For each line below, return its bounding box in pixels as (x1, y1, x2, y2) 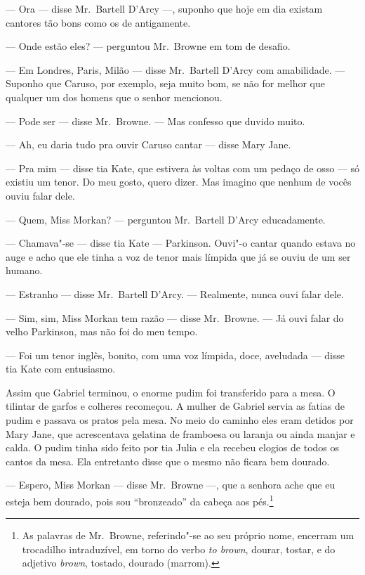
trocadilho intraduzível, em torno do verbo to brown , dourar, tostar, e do (22, 541, 336, 556)
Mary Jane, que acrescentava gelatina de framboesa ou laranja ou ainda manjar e (6, 426, 355, 441)
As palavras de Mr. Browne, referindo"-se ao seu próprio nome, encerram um (22, 528, 354, 543)
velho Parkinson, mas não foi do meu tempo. (6, 324, 198, 339)
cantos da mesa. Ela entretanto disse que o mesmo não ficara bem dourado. (6, 453, 330, 468)
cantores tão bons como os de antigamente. (6, 15, 191, 30)
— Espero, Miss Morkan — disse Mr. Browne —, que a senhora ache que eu (6, 477, 336, 492)
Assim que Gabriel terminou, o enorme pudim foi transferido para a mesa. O (6, 385, 336, 399)
